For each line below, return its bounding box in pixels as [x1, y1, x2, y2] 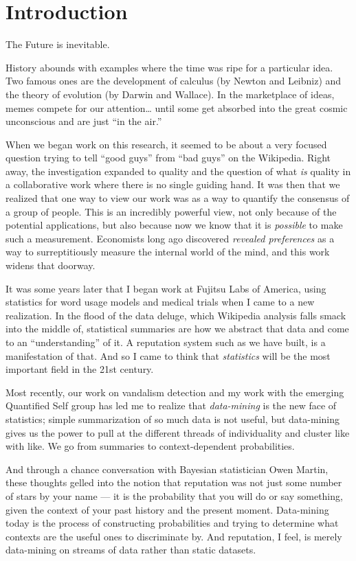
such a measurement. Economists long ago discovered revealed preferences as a [5, 231, 335, 245]
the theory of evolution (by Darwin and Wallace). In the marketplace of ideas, [5, 87, 335, 101]
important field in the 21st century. [5, 362, 154, 376]
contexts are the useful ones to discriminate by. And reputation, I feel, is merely [5, 529, 342, 543]
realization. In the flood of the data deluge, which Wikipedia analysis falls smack [5, 308, 346, 322]
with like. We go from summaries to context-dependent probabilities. [5, 439, 295, 453]
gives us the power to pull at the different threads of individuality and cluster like [5, 425, 350, 439]
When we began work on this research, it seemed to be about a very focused [5, 137, 327, 151]
